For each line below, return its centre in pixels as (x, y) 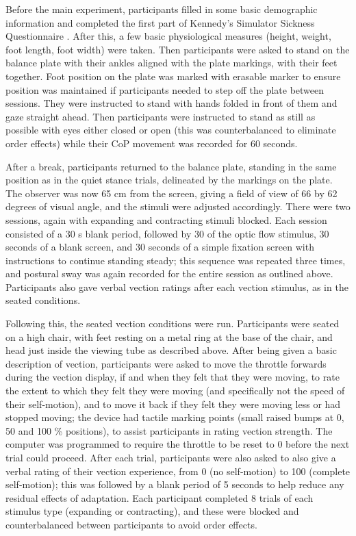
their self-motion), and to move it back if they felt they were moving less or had (173, 404)
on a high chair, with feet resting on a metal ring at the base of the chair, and (169, 336)
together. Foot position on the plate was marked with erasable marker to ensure (173, 76)
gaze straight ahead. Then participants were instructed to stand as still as (161, 116)
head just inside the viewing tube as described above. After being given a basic (171, 350)
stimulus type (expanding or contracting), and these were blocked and (152, 511)
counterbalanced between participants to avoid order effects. (131, 524)
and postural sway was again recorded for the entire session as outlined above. (169, 273)
